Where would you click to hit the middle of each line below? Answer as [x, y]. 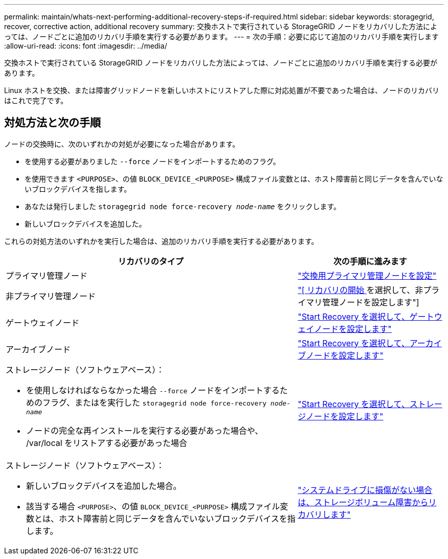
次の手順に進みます [370, 261]
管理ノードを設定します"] [371, 302]
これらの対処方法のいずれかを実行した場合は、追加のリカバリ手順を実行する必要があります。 [161, 241]
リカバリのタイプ [151, 261]
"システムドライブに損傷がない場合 [365, 490]
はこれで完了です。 [36, 100]
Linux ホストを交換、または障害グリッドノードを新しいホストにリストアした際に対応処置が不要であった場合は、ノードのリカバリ [222, 90]
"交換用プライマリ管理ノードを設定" [367, 275]
